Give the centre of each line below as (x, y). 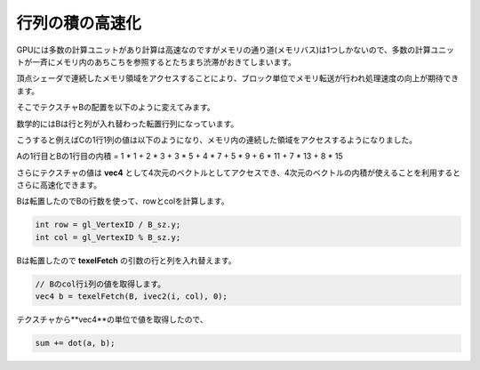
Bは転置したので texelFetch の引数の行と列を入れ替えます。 (126, 260)
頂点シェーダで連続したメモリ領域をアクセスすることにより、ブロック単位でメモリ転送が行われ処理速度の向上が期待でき (238, 78)
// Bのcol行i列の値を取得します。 (100, 284)
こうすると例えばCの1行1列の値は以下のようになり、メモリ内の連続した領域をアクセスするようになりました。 (217, 140)
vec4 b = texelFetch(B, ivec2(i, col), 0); (132, 297)
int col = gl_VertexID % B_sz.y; (108, 237)
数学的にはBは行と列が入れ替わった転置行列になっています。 (128, 124)
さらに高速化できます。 (59, 185)
